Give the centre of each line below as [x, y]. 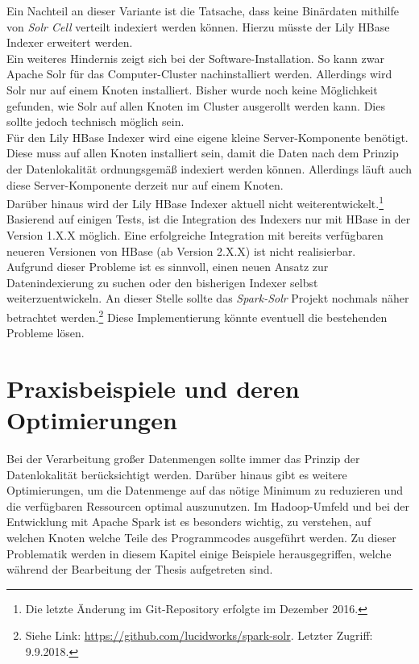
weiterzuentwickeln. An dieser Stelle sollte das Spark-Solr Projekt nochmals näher [208, 298]
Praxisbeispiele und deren [153, 388]
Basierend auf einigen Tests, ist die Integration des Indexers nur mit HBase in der [209, 219]
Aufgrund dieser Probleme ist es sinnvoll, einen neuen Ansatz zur [168, 267]
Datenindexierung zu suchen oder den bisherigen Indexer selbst [162, 282]
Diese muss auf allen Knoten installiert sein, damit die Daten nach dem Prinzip [203, 153]
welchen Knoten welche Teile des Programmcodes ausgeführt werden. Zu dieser [201, 538]
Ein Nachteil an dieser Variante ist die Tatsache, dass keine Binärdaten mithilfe [203, 10]
